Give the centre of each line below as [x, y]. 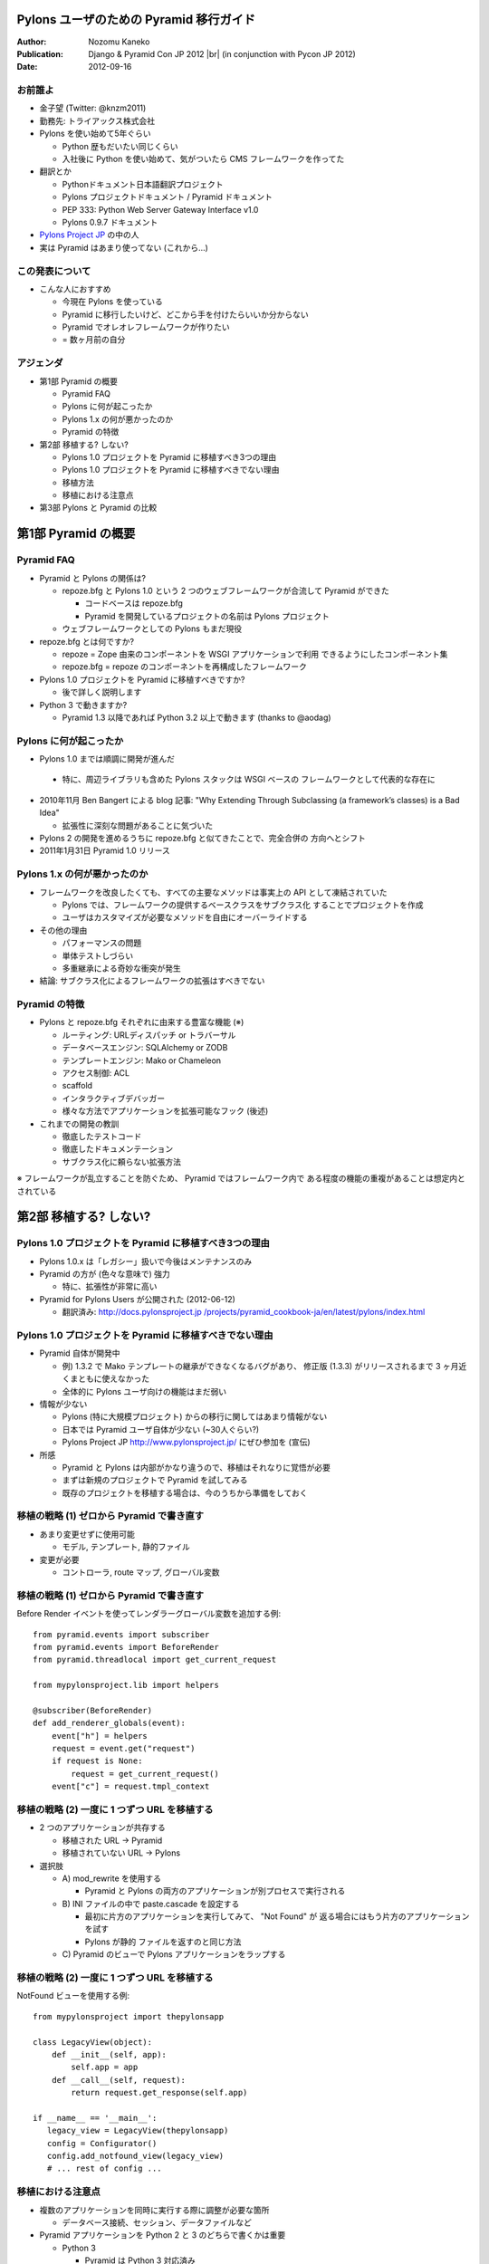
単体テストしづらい [98, 955]
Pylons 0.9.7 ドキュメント [110, 222]
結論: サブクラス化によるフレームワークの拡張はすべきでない [152, 981]
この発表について [54, 271]
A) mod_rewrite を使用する [112, 1878]
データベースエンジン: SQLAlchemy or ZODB [145, 1048]
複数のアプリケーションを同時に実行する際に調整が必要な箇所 [154, 2210]
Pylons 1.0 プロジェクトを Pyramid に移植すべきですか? [142, 679]
